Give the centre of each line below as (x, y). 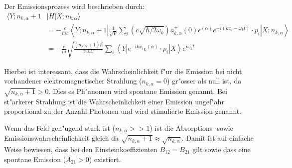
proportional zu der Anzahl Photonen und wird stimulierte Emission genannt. (123, 111)
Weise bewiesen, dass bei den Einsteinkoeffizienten (81, 149)
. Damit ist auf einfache (218, 138)
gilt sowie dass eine (221, 149)
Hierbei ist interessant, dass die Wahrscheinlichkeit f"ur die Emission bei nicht (123, 71)
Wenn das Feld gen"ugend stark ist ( (60, 127)
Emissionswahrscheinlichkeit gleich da (61, 138)
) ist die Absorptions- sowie (191, 127)
